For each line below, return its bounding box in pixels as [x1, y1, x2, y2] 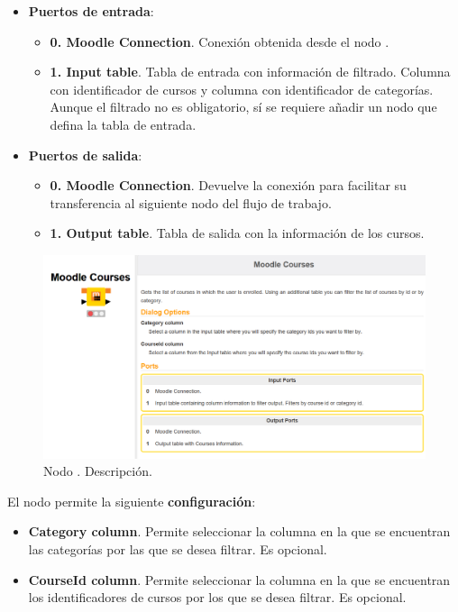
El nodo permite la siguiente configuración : [7, 491, 256, 510]
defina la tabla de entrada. [50, 114, 197, 133]
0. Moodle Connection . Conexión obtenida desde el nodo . [50, 32, 389, 50]
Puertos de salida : [28, 145, 142, 164]
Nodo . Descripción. [43, 461, 152, 480]
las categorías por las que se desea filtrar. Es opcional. [28, 539, 327, 558]
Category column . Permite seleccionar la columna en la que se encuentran [28, 522, 451, 541]
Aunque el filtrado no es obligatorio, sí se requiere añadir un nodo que [50, 97, 437, 116]
